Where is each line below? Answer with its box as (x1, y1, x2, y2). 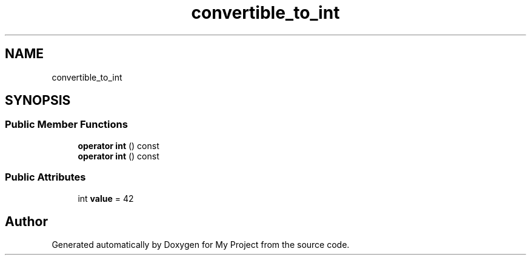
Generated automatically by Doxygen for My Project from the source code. (52, 239, 350, 250)
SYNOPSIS (5, 93, 71, 108)
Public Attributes (5, 171, 86, 184)
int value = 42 (78, 193, 134, 204)
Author (5, 213, 48, 229)
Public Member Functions (5, 118, 128, 131)
